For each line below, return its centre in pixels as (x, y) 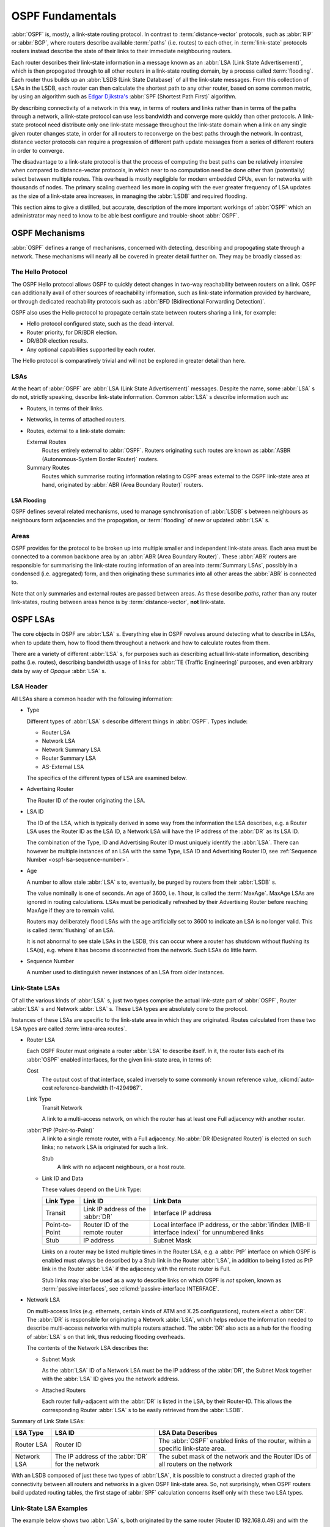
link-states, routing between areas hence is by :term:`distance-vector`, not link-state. (118, 602)
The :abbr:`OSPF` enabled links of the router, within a (235, 1441)
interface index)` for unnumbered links (208, 1233)
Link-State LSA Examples (50, 1508)
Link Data (167, 1201)
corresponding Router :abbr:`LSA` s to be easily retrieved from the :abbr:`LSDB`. (143, 1410)
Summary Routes (48, 468)
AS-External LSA (63, 767)
